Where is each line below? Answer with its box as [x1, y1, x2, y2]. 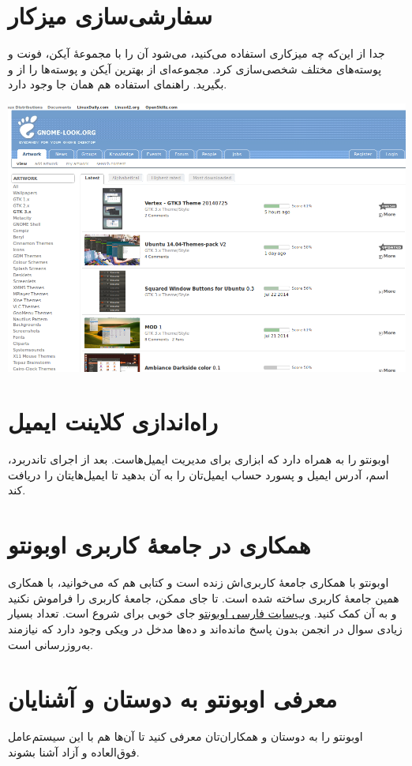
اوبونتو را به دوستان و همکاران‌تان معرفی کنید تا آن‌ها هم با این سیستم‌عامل [8, 728, 363, 745]
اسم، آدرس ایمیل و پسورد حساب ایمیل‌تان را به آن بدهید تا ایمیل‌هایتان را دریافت [8, 466, 389, 483]
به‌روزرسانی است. [8, 636, 93, 652]
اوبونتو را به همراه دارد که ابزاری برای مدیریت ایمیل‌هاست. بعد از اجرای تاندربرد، [8, 451, 390, 467]
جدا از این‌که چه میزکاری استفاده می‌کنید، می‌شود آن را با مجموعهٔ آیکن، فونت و [8, 45, 385, 62]
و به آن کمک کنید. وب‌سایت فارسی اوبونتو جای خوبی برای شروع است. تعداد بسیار [8, 605, 397, 621]
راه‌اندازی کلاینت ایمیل [8, 405, 219, 437]
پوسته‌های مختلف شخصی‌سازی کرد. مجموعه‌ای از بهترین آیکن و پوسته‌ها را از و [8, 60, 382, 77]
